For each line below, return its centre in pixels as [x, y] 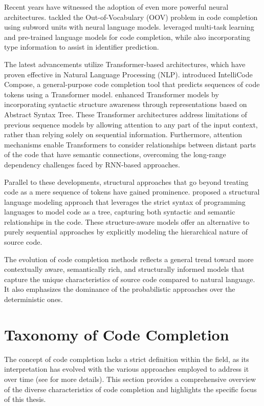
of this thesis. [25, 399]
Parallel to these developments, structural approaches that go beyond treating [126, 181]
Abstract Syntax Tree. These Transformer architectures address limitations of [126, 114]
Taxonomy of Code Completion [117, 334]
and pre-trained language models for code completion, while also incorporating [127, 37]
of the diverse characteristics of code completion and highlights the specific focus [130, 389]
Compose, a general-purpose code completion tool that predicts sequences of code [132, 84]
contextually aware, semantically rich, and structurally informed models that [124, 269]
